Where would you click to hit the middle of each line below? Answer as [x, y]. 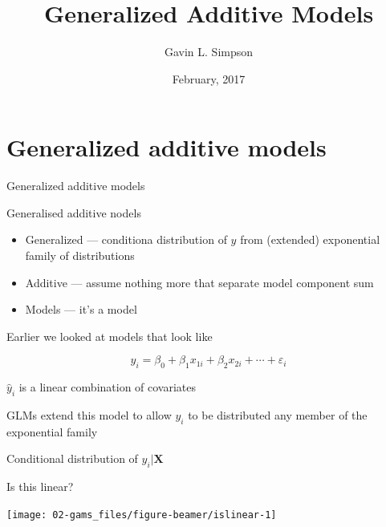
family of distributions [80, 255]
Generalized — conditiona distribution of [126, 239]
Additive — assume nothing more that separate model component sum [199, 282]
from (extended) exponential [310, 239]
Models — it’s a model [81, 309]
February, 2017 [209, 78]
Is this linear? [40, 486]
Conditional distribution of [72, 458]
